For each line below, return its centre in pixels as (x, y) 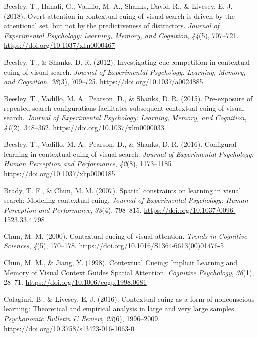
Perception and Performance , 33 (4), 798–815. (73, 209)
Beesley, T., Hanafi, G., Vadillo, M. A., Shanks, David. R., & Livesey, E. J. (118, 6)
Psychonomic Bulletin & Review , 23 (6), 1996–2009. (82, 318)
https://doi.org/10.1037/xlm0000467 (60, 45)
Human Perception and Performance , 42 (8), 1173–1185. (89, 164)
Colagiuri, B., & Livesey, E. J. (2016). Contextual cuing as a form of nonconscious (129, 298)
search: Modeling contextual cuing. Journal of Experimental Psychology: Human (126, 200)
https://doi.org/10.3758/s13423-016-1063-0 (69, 328)
